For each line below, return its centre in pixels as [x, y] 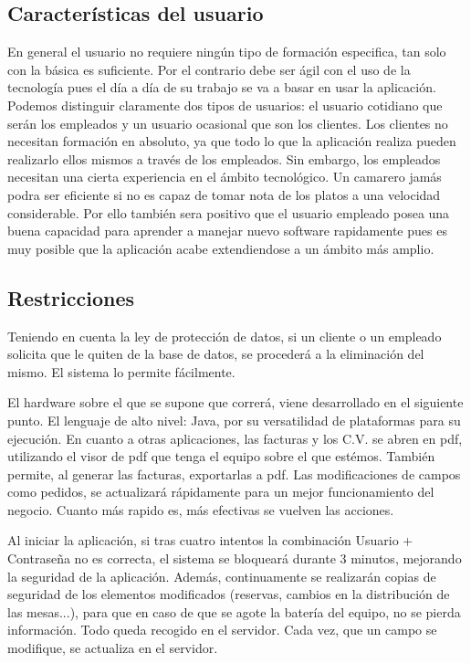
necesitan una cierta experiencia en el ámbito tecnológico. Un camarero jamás [225, 177]
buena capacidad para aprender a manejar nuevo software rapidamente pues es [227, 231]
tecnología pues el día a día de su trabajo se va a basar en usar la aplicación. [222, 87]
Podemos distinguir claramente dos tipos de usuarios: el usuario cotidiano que [225, 105]
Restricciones [71, 297]
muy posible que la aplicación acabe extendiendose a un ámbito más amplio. [221, 248]
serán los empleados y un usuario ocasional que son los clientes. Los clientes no [228, 123]
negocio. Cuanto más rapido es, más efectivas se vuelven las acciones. [201, 509]
